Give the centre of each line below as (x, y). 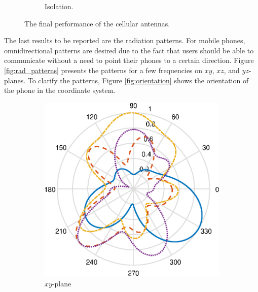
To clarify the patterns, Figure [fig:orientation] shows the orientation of (138, 80)
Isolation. (59, 6)
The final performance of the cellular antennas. (97, 23)
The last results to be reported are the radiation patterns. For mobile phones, (125, 40)
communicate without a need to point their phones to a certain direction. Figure (129, 60)
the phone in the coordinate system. (60, 90)
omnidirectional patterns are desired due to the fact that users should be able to (129, 50)
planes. (15, 80)
